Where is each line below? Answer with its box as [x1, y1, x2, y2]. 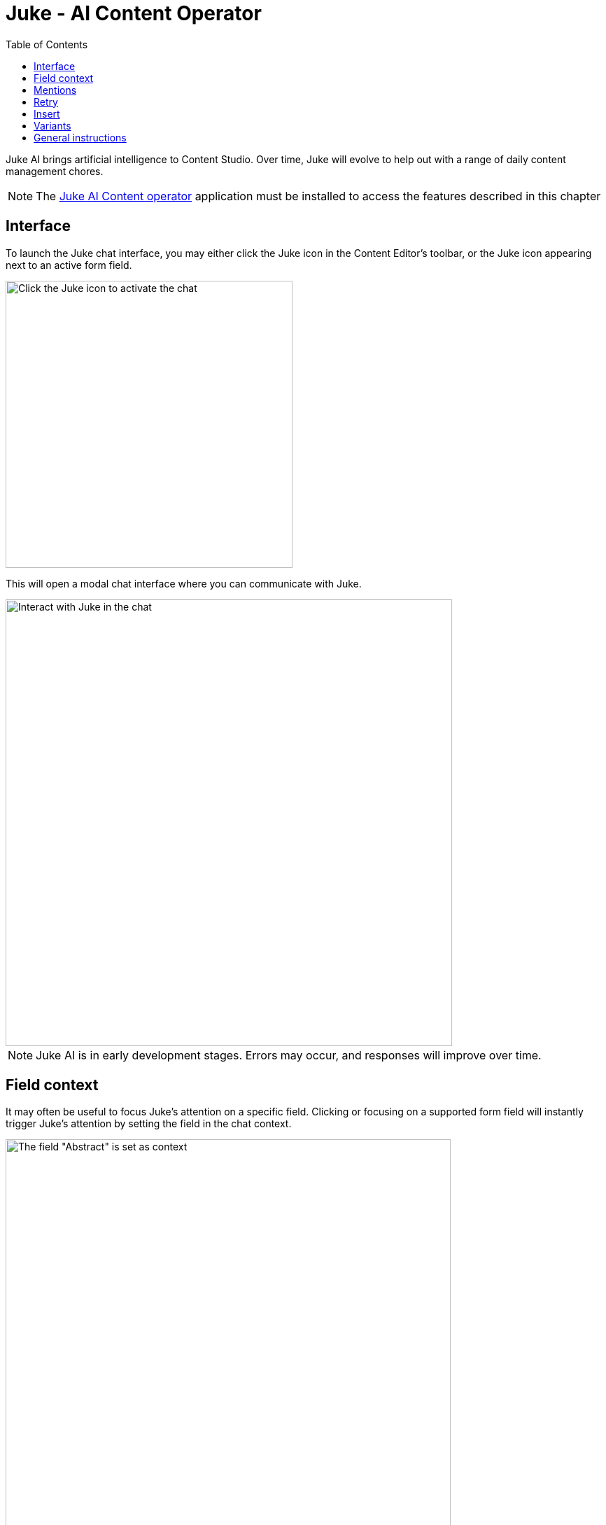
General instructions [34, 131, 127, 144]
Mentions [34, 83, 77, 96]
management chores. [6, 165, 104, 177]
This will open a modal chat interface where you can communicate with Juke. [6, 577, 362, 590]
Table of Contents [6, 38, 88, 50]
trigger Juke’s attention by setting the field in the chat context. [6, 1117, 292, 1130]
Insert [34, 107, 60, 120]
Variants [34, 119, 71, 132]
